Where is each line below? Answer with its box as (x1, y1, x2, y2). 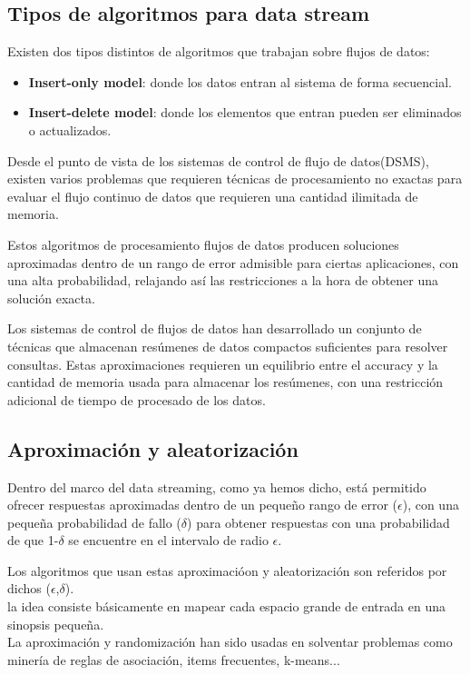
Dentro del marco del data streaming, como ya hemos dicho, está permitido (7, 477, 426, 496)
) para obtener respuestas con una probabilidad (187, 512, 450, 531)
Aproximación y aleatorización (7, 434, 299, 462)
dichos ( (7, 579, 51, 598)
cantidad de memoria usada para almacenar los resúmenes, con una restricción (7, 372, 444, 392)
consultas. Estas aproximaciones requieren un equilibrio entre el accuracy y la (7, 354, 438, 373)
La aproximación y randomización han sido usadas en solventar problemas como (7, 632, 453, 651)
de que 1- (7, 531, 59, 550)
